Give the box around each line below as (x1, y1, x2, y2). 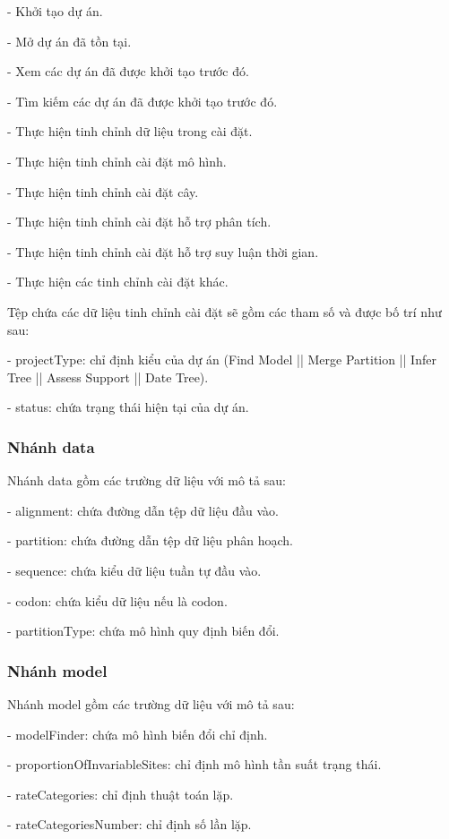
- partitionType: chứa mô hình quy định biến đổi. (7, 621, 280, 640)
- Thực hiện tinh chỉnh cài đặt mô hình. (7, 151, 227, 170)
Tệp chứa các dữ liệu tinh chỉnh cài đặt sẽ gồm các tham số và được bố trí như (7, 302, 442, 321)
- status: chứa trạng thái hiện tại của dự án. (7, 398, 249, 416)
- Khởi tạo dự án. (7, 2, 103, 20)
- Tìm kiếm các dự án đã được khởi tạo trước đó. (7, 91, 278, 110)
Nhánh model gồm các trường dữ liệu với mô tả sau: (7, 694, 295, 713)
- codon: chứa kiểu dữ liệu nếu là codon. (7, 591, 228, 610)
